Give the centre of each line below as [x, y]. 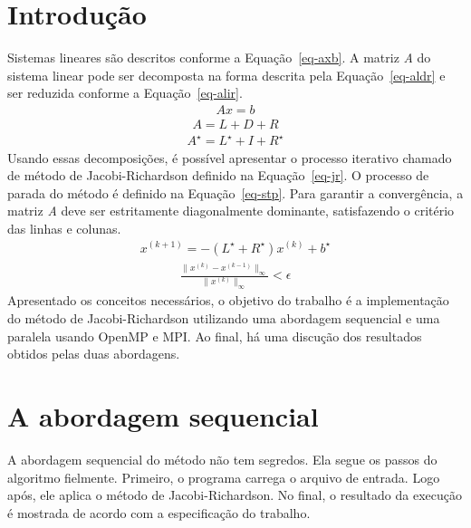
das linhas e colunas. [64, 228]
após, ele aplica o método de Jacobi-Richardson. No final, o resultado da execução [235, 495]
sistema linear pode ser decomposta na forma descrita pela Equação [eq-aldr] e [226, 75]
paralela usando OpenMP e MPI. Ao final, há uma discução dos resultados [215, 336]
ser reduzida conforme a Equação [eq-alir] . [125, 93]
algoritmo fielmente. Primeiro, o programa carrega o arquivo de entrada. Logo [224, 477]
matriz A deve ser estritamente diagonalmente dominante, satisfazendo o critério [231, 211]
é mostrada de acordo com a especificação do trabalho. [159, 512]
